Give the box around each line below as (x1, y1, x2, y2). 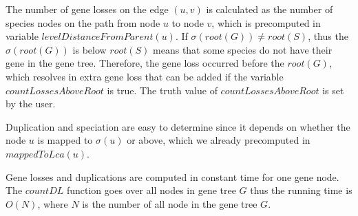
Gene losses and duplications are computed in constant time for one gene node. (6, 169, 339, 184)
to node (171, 15, 204, 30)
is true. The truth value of (107, 83, 218, 97)
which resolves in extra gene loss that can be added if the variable (6, 69, 284, 83)
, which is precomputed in (211, 15, 321, 30)
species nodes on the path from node (6, 15, 160, 30)
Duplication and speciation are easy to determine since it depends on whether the (6, 119, 350, 133)
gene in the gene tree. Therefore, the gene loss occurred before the (6, 56, 284, 70)
